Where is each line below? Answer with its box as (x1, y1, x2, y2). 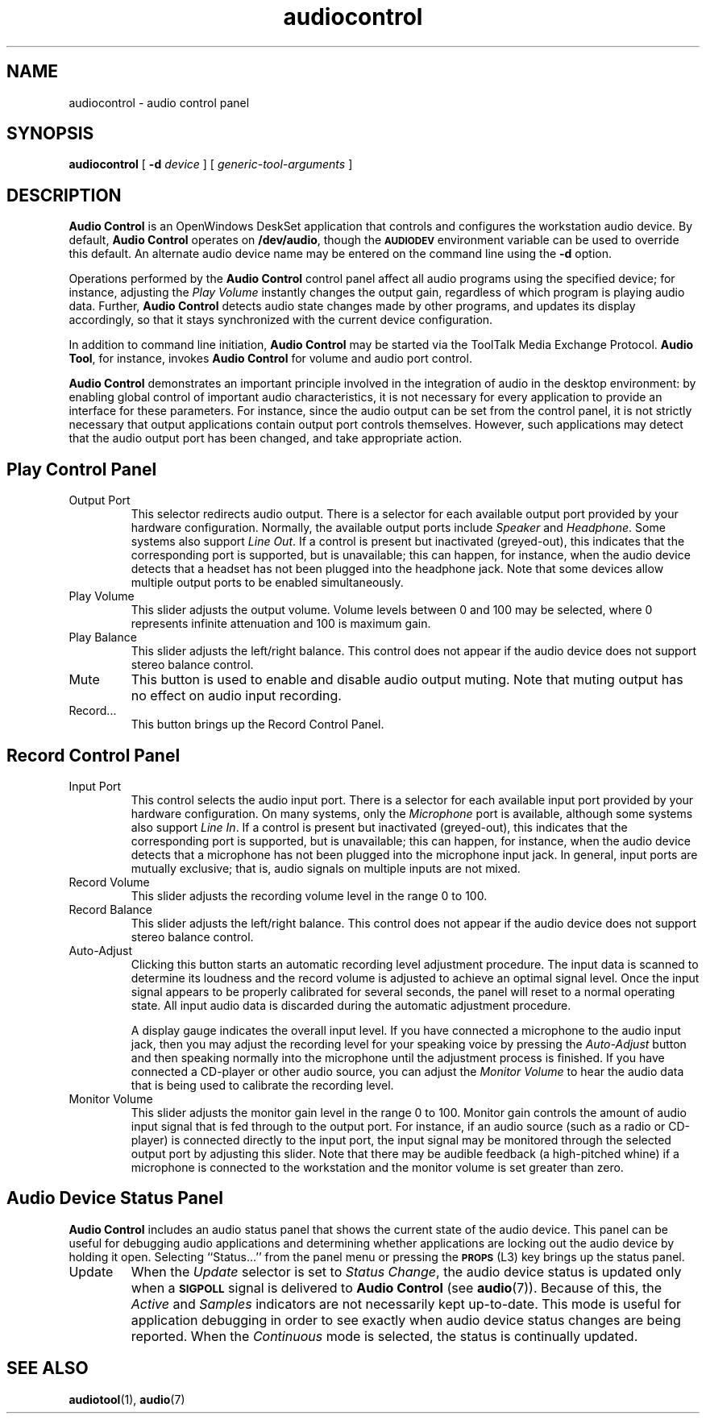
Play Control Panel (6, 459, 157, 480)
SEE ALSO (6, 1358, 89, 1379)
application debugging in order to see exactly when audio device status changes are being (131, 1311, 681, 1328)
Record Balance (69, 902, 153, 916)
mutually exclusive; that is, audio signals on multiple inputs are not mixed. (131, 861, 521, 875)
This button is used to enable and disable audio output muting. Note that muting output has (131, 671, 683, 688)
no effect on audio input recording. (131, 687, 342, 704)
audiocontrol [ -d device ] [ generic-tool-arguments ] (69, 157, 353, 172)
